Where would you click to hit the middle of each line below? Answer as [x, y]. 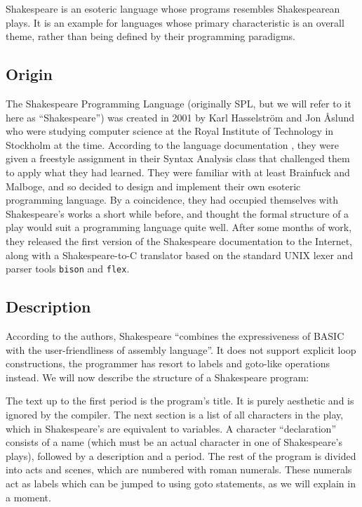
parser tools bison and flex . [68, 269]
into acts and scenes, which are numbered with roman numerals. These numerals [179, 469]
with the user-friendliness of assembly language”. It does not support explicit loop [181, 349]
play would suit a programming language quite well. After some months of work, [179, 227]
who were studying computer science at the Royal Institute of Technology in [170, 131]
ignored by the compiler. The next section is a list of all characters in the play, [175, 414]
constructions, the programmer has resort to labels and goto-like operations [168, 363]
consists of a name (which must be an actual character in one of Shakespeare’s [174, 442]
